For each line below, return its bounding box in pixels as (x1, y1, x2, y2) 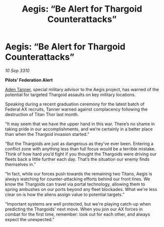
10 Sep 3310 (5, 67, 30, 74)
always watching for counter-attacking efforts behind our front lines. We (5, 176, 150, 182)
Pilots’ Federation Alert (5, 77, 53, 83)
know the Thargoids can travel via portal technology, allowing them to (5, 181, 145, 187)
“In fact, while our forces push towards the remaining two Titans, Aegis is (5, 170, 152, 176)
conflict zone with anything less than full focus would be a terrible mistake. (5, 146, 156, 151)
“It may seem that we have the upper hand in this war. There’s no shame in (5, 121, 155, 127)
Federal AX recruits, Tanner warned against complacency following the (5, 106, 148, 112)
